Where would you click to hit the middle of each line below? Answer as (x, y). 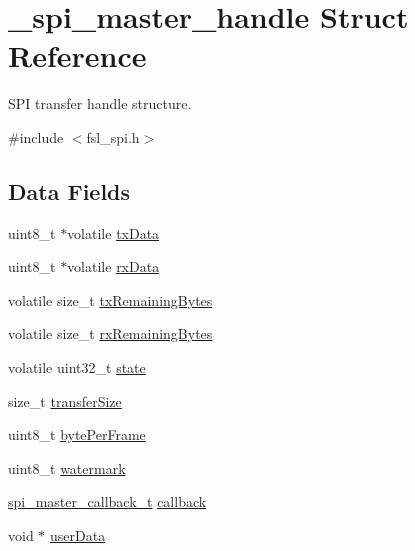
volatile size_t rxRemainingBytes (110, 333)
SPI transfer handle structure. (100, 103)
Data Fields (69, 190)
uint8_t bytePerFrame (77, 434)
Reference (77, 55)
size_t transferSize (65, 400)
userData (78, 535)
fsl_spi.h (113, 136)
